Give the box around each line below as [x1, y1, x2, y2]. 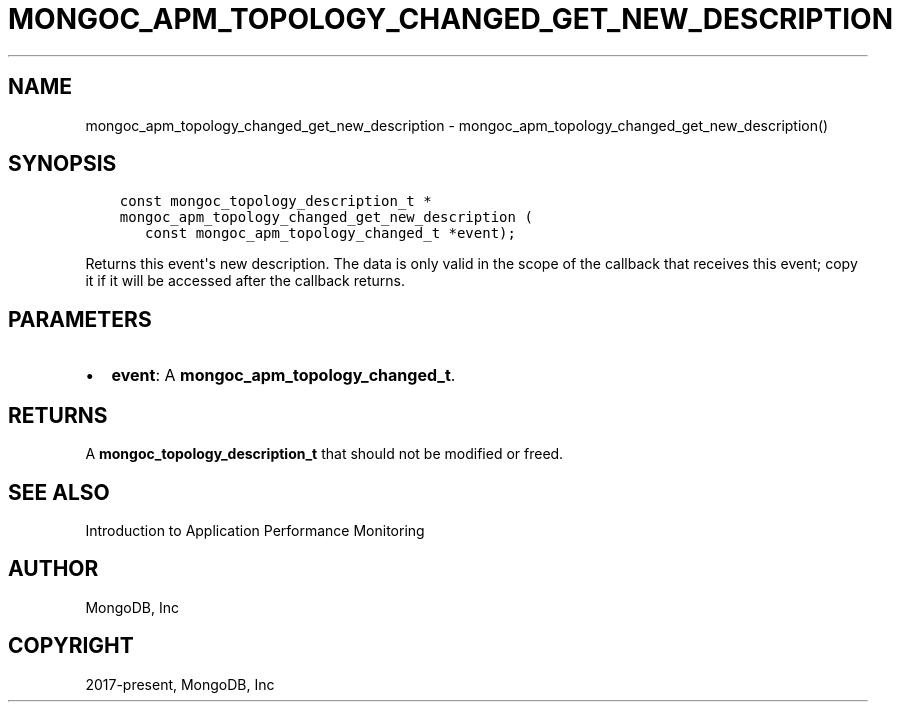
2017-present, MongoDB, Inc [85, 675, 275, 693]
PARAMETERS [8, 306, 152, 332]
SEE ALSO [8, 479, 110, 505]
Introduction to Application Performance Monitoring [85, 521, 425, 539]
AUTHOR [8, 556, 99, 582]
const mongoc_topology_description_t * [119, 193, 432, 210]
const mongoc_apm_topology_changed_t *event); [145, 225, 516, 242]
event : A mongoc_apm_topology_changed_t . [111, 365, 456, 386]
